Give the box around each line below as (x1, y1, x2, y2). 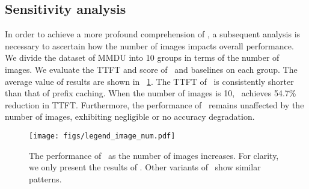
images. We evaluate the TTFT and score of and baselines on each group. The (5, 63, 298, 75)
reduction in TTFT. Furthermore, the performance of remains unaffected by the (5, 98, 304, 111)
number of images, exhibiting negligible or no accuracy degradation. (5, 110, 255, 123)
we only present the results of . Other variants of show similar (29, 161, 261, 173)
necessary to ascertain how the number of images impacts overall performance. (5, 39, 294, 52)
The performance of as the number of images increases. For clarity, (29, 149, 279, 161)
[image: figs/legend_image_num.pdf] (29, 131, 176, 140)
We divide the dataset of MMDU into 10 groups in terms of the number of (5, 51, 280, 64)
